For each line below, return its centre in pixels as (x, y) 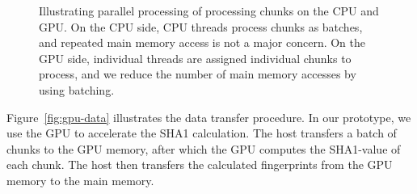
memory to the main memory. (80, 180)
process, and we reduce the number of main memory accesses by (198, 74)
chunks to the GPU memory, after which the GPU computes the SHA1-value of (204, 148)
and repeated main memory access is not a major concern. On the (202, 42)
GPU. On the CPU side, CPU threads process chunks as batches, (201, 26)
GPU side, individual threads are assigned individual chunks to (195, 58)
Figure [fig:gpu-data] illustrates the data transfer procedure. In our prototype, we (209, 117)
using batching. (77, 89)
